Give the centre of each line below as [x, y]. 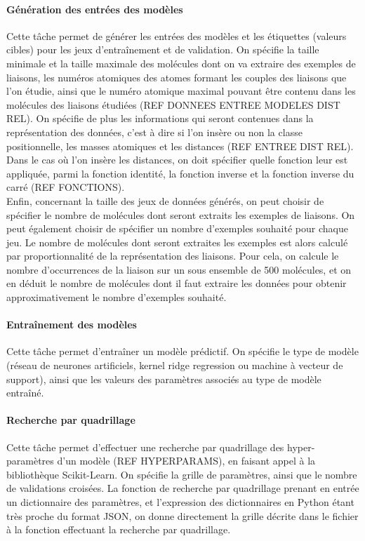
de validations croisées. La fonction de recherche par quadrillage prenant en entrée [183, 488]
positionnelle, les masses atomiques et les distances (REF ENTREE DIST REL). [180, 146]
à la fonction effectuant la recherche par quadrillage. [119, 529]
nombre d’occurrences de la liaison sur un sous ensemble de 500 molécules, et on [179, 269]
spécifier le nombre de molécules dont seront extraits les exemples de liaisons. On [181, 214]
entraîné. [25, 393]
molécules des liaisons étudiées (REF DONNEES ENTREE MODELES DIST [173, 104]
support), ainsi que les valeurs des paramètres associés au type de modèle [164, 379]
